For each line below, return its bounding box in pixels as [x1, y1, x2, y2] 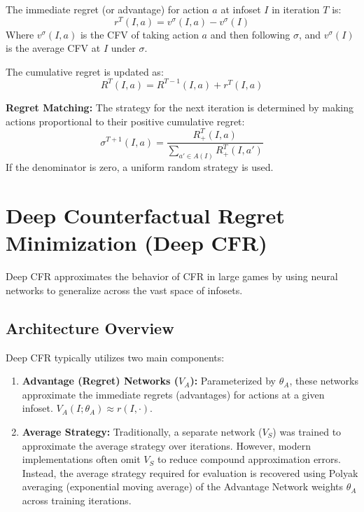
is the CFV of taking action [80, 27, 199, 41]
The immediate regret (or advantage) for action [6, 2, 209, 16]
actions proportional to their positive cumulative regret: [6, 113, 245, 128]
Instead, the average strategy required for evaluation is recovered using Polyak [22, 465, 358, 480]
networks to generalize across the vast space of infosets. [6, 282, 243, 297]
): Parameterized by [190, 373, 276, 388]
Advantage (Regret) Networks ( [22, 373, 179, 388]
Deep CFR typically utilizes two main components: [6, 350, 225, 364]
